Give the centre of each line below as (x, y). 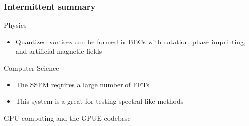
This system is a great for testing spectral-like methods (99, 101)
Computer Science (31, 68)
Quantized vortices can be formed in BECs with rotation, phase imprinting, (130, 41)
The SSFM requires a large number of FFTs (83, 84)
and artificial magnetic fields (59, 51)
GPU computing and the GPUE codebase (67, 117)
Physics (15, 25)
